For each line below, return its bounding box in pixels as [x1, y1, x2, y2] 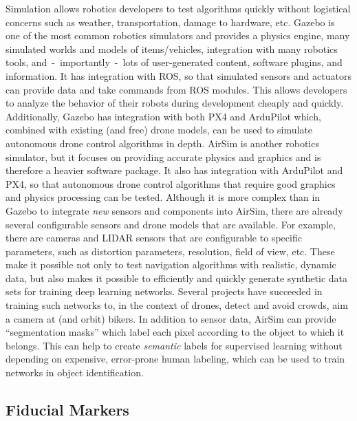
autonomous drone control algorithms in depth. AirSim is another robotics [6, 136, 319, 150]
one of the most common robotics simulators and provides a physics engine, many [6, 28, 350, 43]
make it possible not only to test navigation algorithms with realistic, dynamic [6, 257, 336, 272]
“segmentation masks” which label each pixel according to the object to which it [6, 325, 345, 339]
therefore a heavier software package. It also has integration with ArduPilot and [6, 163, 343, 177]
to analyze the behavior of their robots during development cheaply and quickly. [6, 96, 344, 110]
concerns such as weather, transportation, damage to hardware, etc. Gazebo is [6, 14, 335, 29]
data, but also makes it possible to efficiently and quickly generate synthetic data [6, 270, 348, 285]
